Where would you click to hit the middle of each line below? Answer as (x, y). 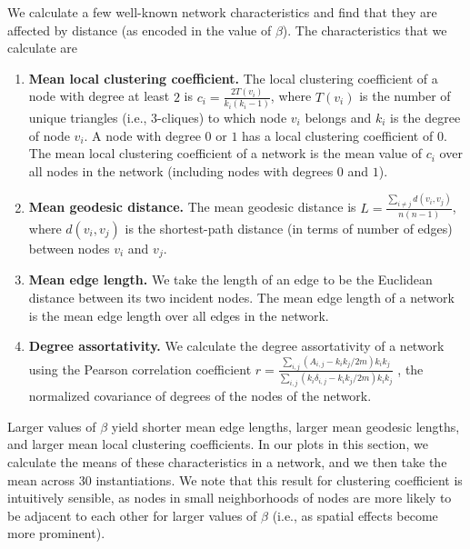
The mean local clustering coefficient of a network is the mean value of (225, 153)
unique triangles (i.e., (88, 117)
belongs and (338, 117)
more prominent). (56, 533)
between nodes (69, 248)
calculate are (43, 48)
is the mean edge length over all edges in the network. (179, 315)
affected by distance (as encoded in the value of (140, 30)
